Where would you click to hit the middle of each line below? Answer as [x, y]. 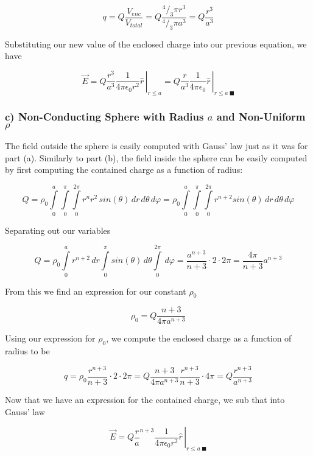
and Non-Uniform [261, 116]
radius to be [27, 351]
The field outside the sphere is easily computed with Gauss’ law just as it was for [156, 145]
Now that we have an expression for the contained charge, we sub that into [145, 399]
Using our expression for [50, 338]
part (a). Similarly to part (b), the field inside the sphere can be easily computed [156, 157]
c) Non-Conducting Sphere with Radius [104, 116]
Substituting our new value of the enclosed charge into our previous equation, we [156, 44]
